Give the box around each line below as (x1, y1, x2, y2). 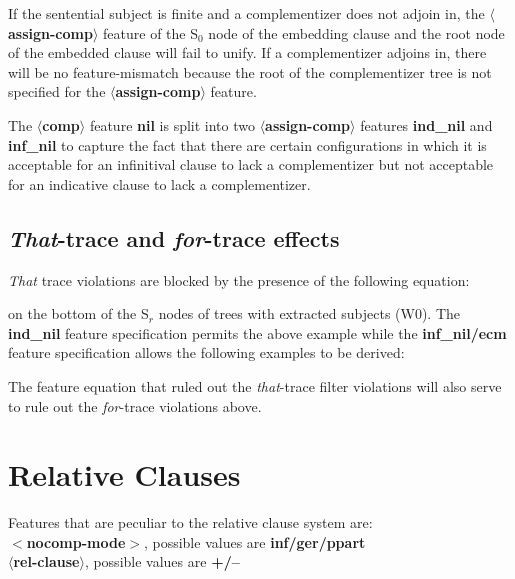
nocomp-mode (26, 531, 126, 552)
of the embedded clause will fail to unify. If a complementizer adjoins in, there (8, 42, 487, 63)
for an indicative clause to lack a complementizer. (8, 173, 311, 194)
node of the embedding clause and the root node (208, 22, 505, 43)
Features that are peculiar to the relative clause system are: (8, 512, 373, 533)
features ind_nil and (360, 114, 493, 135)
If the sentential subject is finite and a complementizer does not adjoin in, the (8, 3, 485, 23)
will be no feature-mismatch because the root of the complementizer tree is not (8, 61, 492, 82)
